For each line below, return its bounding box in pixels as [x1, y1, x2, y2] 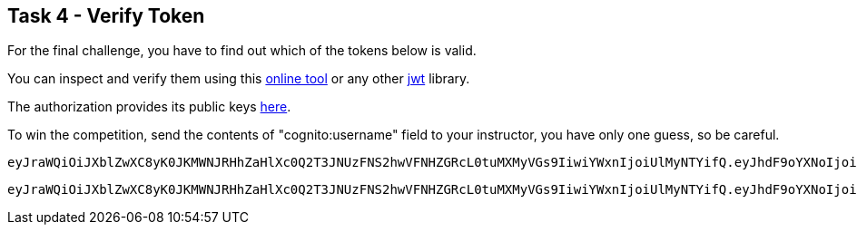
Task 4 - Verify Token [7, 5, 205, 27]
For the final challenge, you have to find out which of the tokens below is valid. [7, 43, 477, 59]
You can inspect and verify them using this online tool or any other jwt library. [7, 71, 470, 87]
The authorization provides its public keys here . [7, 99, 291, 115]
